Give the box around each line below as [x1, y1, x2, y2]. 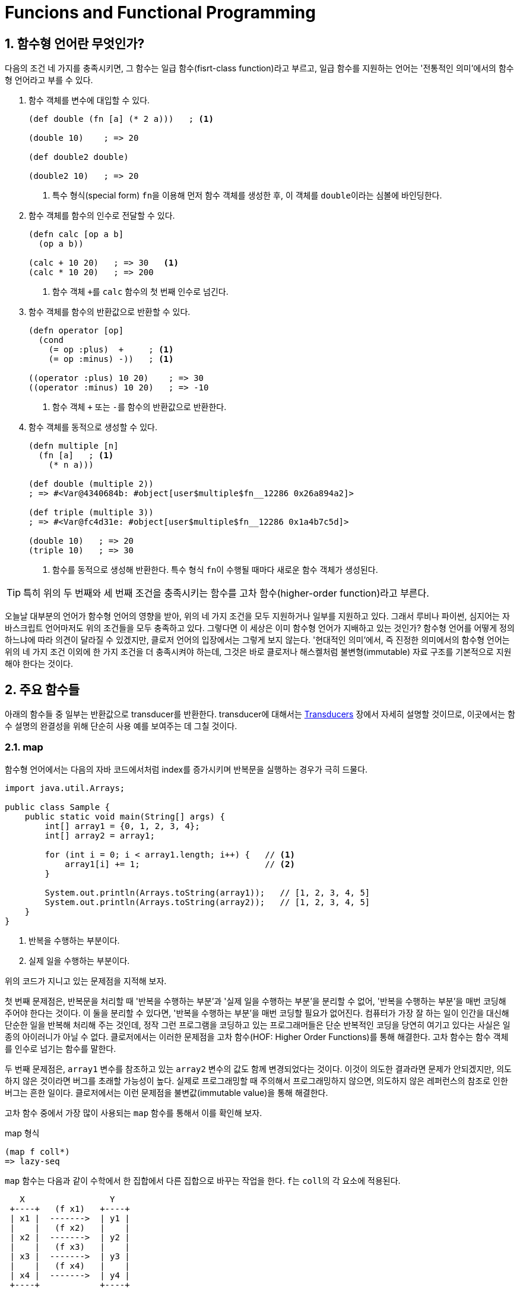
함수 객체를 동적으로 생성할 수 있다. [28, 422, 157, 433]
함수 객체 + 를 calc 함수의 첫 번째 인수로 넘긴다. [52, 286, 229, 297]
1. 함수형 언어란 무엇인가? [5, 36, 145, 51]
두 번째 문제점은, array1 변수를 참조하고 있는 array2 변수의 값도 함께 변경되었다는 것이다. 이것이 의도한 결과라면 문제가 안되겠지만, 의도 [5, 1063, 512, 1074]
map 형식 [5, 1127, 40, 1138]
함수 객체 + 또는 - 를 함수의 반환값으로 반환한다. [52, 402, 227, 412]
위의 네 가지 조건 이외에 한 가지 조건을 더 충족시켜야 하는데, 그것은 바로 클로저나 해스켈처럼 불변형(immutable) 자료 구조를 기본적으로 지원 [5, 647, 512, 657]
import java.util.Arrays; [5, 783, 125, 793]
